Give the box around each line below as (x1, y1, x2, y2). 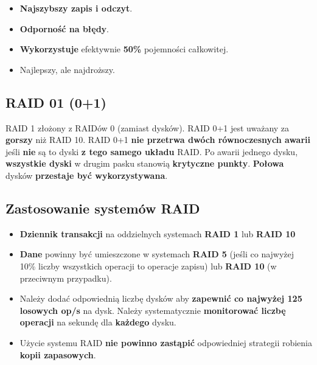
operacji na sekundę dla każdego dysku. (19, 316, 176, 328)
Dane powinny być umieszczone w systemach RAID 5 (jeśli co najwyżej (19, 248, 294, 260)
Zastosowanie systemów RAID (5, 198, 200, 217)
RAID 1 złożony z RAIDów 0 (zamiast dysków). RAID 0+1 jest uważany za (5, 121, 290, 134)
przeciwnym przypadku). (19, 271, 112, 284)
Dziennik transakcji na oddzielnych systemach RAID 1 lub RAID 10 (19, 227, 296, 240)
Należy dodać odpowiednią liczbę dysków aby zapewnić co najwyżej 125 (19, 292, 302, 305)
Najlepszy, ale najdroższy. (19, 63, 115, 75)
